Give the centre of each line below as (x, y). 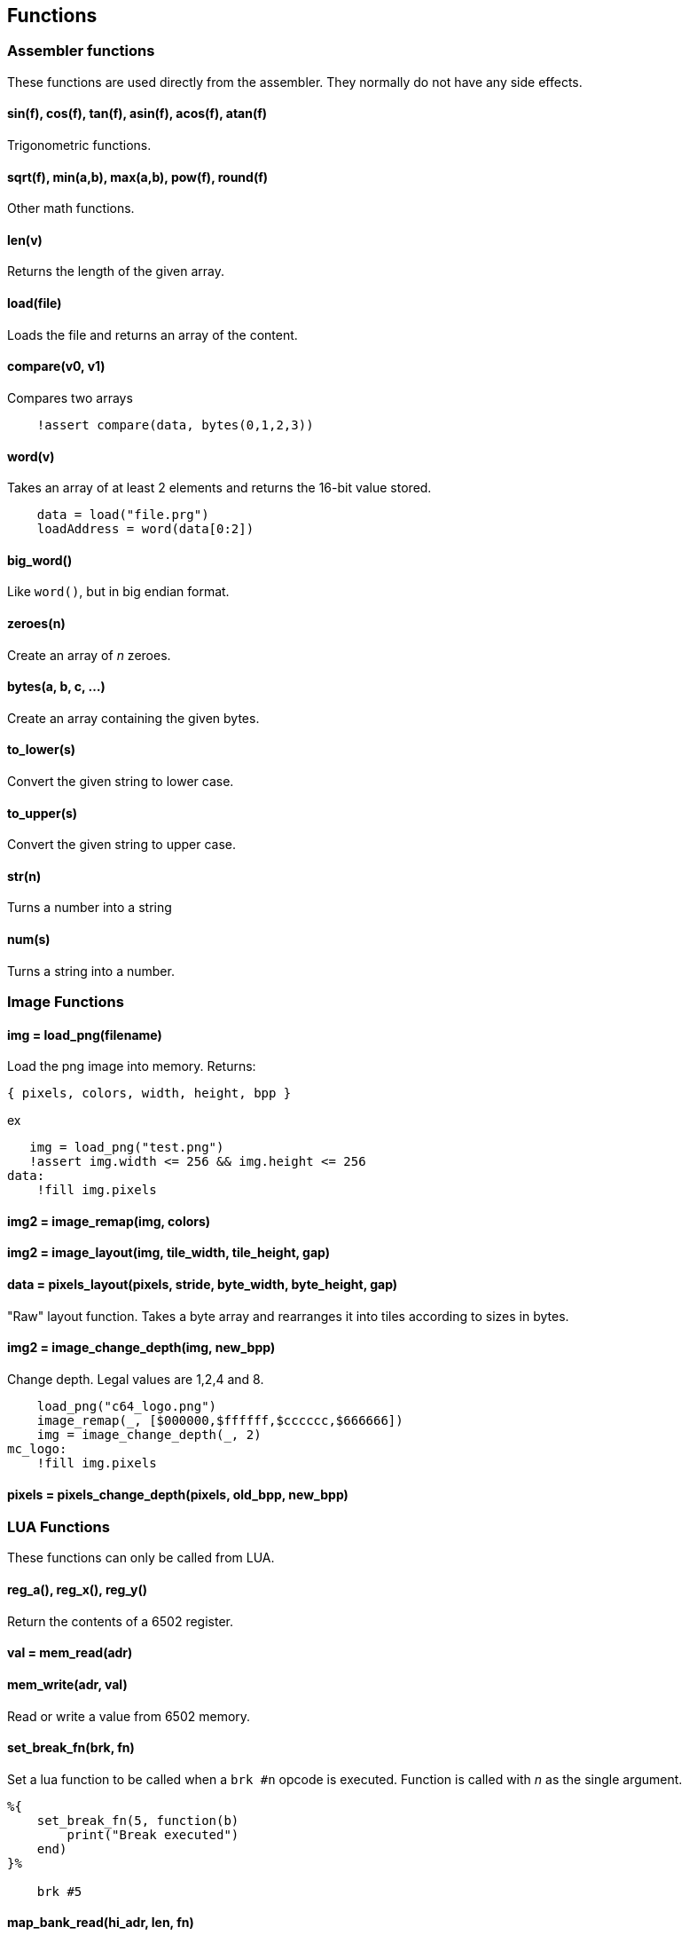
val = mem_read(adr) (70, 1653)
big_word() (40, 560)
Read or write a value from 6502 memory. (129, 1716)
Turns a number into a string (90, 908)
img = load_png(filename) (85, 1034)
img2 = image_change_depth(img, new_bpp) (141, 1348)
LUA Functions (59, 1527)
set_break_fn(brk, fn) (71, 1748)
